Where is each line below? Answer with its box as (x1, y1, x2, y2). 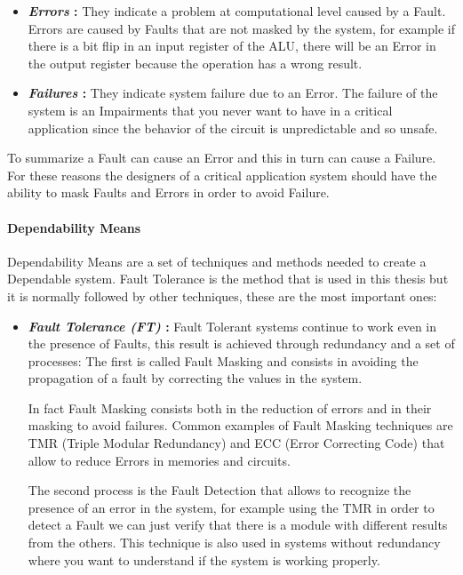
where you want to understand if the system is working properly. (28, 550, 380, 569)
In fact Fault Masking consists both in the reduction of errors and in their (28, 398, 432, 417)
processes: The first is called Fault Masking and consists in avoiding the (28, 351, 419, 370)
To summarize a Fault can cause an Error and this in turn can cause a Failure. (7, 148, 436, 167)
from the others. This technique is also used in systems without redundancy (28, 533, 441, 552)
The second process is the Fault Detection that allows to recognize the (28, 481, 411, 499)
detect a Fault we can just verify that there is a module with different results (28, 515, 448, 534)
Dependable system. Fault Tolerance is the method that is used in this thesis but (7, 269, 449, 288)
